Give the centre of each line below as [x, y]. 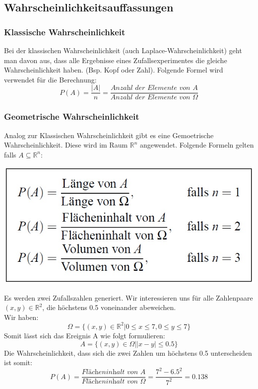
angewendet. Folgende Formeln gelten [197, 145]
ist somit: [18, 362]
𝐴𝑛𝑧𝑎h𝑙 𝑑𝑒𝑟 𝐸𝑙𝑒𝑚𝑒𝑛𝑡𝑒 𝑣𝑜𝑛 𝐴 [154, 88]
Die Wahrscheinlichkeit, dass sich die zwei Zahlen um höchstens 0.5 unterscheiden [128, 352]
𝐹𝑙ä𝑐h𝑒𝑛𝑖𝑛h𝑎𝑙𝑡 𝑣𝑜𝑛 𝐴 [114, 372]
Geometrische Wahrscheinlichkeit [72, 117]
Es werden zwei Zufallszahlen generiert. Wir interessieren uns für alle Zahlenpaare [129, 297]
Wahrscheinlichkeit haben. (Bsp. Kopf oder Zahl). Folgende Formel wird [114, 70]
